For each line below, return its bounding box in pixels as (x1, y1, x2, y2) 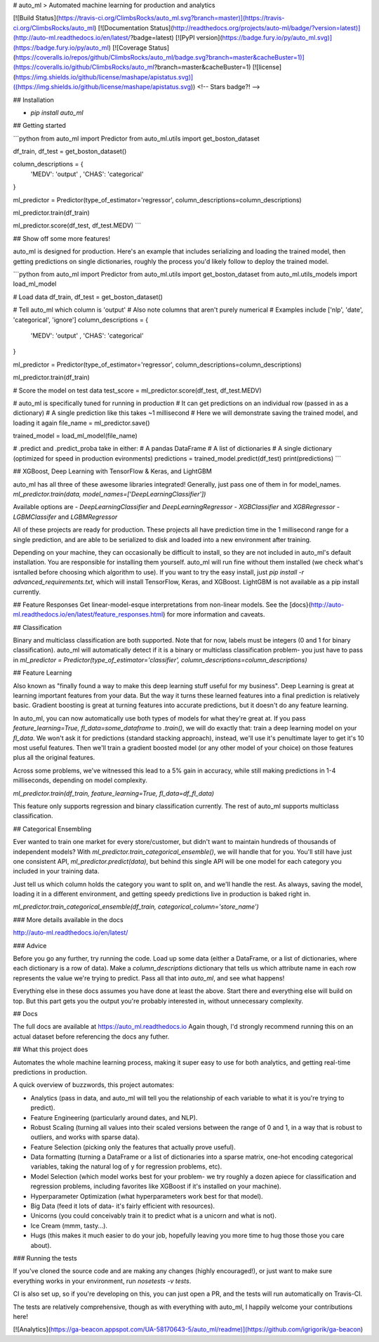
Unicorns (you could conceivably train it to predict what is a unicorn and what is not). (30, 1211, 277, 1220)
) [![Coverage (108, 43, 147, 52)
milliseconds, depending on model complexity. (13, 776, 147, 784)
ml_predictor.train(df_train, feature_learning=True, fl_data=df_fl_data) (13, 789, 214, 797)
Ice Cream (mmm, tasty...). (30, 1221, 108, 1230)
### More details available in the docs (13, 915, 124, 923)
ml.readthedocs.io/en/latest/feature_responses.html (13, 610, 164, 619)
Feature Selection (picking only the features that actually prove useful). (30, 1143, 236, 1151)
